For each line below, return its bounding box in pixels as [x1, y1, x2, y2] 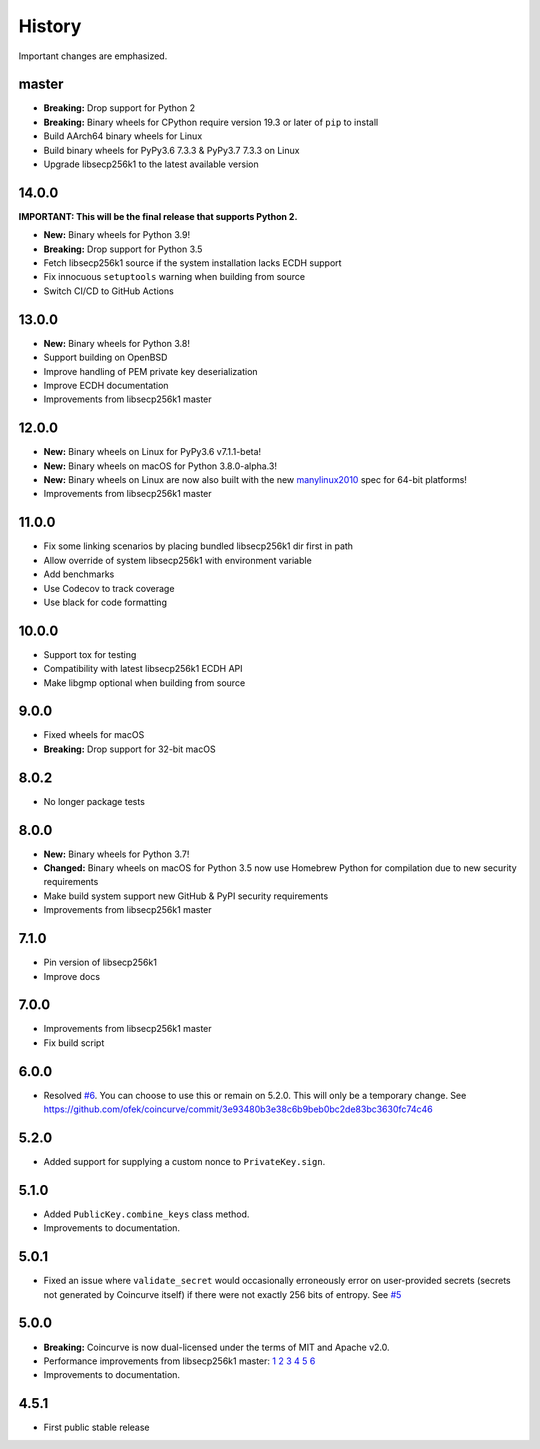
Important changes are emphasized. [18, 50, 168, 62]
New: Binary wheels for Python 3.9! [43, 229, 190, 241]
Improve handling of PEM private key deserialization [43, 365, 259, 377]
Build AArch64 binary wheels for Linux [43, 130, 203, 142]
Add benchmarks [43, 568, 115, 580]
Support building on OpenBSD [43, 351, 168, 364]
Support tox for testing [43, 648, 137, 660]
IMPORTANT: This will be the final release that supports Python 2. [18, 210, 298, 222]
